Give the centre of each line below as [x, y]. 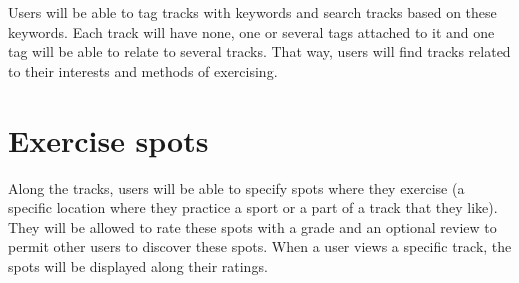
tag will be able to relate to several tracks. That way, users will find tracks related [259, 51]
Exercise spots [108, 139]
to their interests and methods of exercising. [143, 70]
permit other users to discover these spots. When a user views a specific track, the [260, 246]
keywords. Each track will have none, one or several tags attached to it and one [251, 31]
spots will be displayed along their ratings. [138, 265]
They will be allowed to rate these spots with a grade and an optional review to [252, 226]
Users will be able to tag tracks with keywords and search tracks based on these [252, 12]
